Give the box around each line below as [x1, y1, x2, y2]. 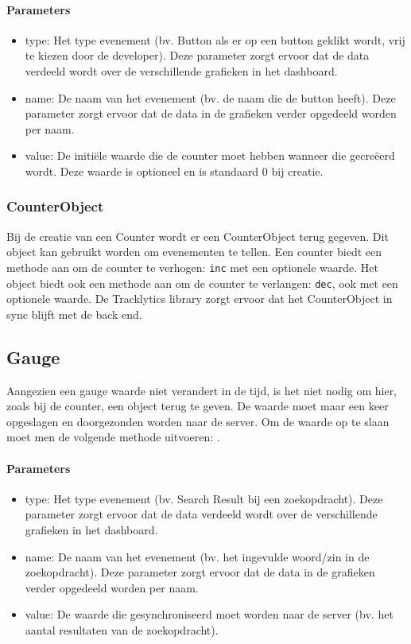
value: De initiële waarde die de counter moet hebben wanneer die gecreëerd [25, 147, 395, 164]
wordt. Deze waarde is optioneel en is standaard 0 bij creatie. [25, 162, 324, 179]
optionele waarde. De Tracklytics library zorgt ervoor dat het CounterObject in [6, 290, 393, 307]
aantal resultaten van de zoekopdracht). [25, 621, 219, 638]
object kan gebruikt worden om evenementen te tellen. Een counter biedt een [6, 243, 382, 260]
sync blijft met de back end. [6, 305, 142, 322]
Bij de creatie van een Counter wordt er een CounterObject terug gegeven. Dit [6, 227, 389, 244]
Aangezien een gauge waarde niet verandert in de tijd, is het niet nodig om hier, [6, 382, 397, 398]
